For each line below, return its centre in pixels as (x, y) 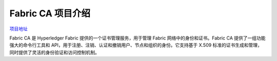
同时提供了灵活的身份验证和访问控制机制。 (54, 52)
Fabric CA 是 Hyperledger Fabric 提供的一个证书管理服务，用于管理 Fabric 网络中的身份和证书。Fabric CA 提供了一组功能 (137, 38)
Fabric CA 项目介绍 (50, 13)
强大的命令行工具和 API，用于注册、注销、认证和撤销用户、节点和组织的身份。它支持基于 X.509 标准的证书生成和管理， (136, 45)
